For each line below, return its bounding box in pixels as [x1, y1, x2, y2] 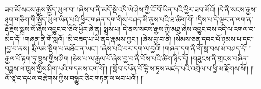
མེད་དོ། [5, 33, 21, 44]
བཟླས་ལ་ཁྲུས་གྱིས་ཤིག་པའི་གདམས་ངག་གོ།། [5, 63, 108, 73]
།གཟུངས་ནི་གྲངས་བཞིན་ [191, 53, 249, 63]
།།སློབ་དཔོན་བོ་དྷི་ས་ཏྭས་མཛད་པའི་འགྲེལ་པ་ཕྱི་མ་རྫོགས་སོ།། [109, 63, 248, 73]
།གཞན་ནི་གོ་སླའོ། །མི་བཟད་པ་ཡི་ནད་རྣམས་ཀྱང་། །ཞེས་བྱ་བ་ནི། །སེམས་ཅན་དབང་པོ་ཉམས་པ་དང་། [23, 33, 254, 44]
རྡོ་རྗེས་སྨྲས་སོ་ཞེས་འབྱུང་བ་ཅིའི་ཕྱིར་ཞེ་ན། [5, 24, 101, 34]
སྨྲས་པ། [103, 24, 121, 34]
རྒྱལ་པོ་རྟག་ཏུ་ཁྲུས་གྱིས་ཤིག [5, 53, 69, 63]
